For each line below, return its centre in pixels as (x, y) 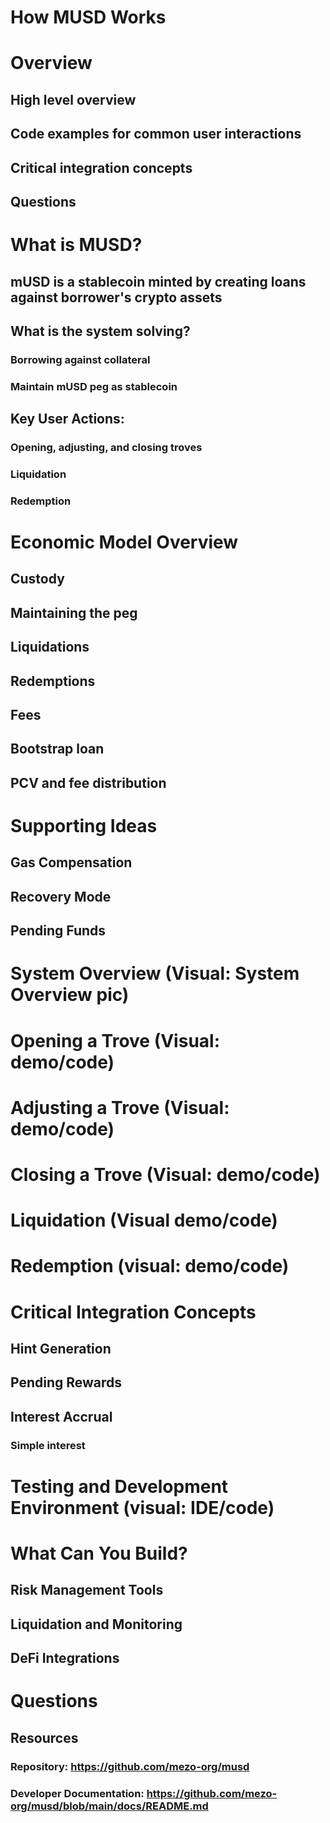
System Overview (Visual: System (155, 973)
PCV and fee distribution (88, 782)
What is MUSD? (76, 245)
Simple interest (48, 1445)
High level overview (73, 99)
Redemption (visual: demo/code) (150, 1266)
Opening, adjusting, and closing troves (106, 448)
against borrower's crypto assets (116, 297)
